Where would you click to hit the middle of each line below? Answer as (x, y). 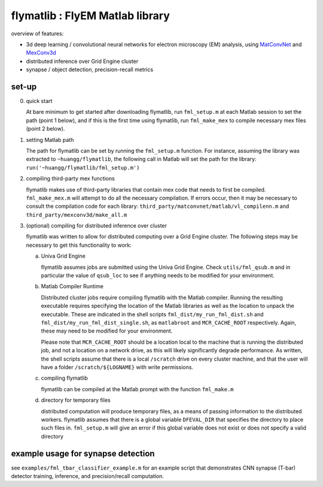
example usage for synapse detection (83, 453)
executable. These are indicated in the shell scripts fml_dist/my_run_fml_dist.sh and (152, 314)
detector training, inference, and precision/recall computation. (88, 476)
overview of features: (37, 34)
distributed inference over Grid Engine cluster (82, 61)
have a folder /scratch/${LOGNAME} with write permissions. (117, 367)
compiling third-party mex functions (70, 179)
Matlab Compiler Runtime (72, 286)
